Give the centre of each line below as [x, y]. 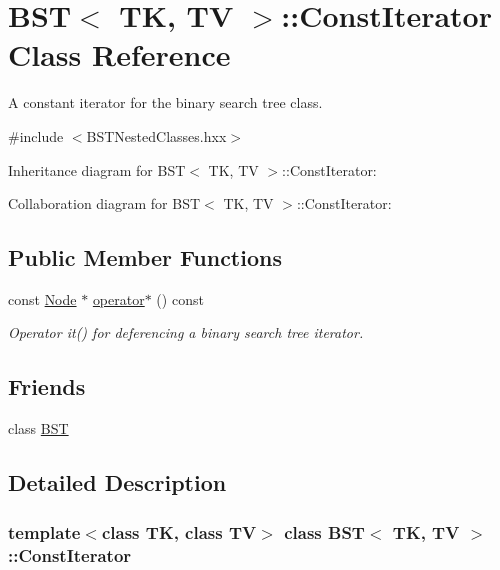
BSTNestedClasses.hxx [156, 135]
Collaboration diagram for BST [104, 203]
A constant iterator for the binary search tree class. [165, 102]
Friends [47, 386]
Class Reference [119, 54]
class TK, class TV [179, 531]
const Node [42, 298]
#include [36, 135]
